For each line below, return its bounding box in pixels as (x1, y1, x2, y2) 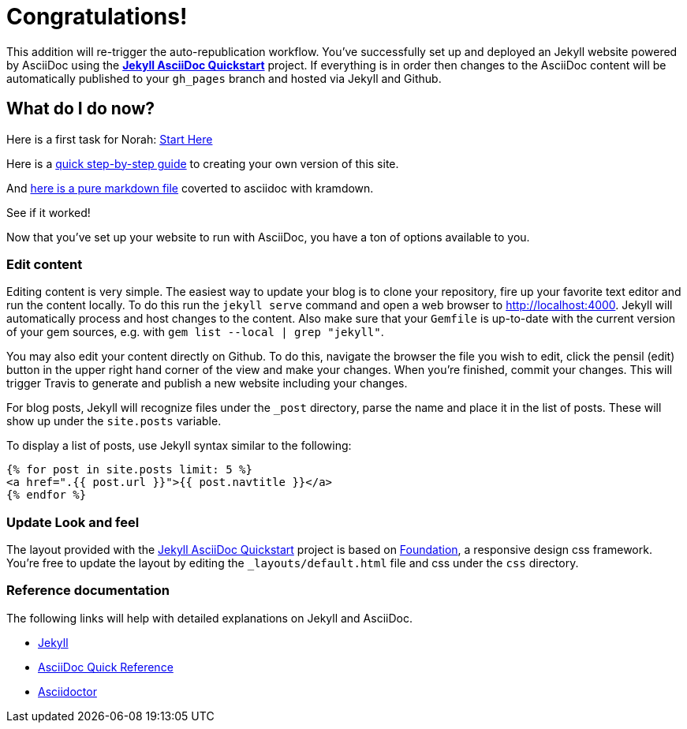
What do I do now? (6, 99, 155, 119)
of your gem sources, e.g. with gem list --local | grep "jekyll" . (6, 325, 384, 339)
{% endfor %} (6, 488, 87, 502)
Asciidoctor (38, 684, 97, 698)
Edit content (6, 256, 83, 272)
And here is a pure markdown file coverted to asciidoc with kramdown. (6, 181, 374, 195)
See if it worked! (6, 205, 91, 219)
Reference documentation (6, 582, 170, 599)
